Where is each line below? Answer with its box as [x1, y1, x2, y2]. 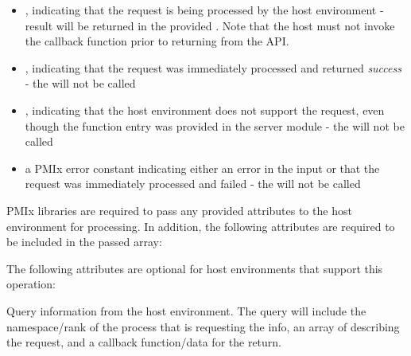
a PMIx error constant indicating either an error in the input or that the [25, 159, 380, 176]
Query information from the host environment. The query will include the [6, 302, 366, 319]
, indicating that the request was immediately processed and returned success [25, 59, 401, 76]
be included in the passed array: [6, 233, 162, 250]
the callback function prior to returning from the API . [25, 33, 289, 49]
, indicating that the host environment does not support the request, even [25, 101, 385, 118]
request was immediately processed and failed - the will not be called [25, 175, 361, 192]
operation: [6, 276, 56, 292]
